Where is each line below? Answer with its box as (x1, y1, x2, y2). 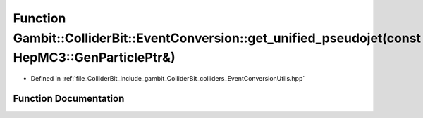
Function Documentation (13, 92, 125, 105)
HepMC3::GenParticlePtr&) (13, 50, 176, 66)
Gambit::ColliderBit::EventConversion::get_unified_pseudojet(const (13, 30, 422, 46)
